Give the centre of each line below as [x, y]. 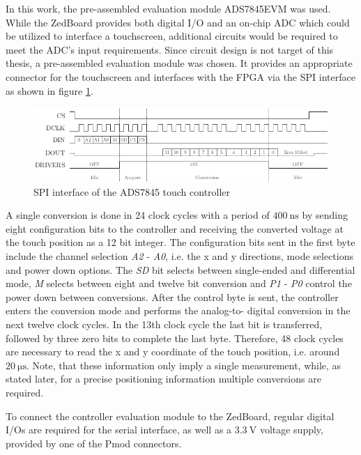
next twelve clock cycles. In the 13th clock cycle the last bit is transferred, [164, 324]
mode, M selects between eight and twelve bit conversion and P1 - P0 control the [179, 283]
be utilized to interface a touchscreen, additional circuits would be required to [172, 36]
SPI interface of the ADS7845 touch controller [132, 191]
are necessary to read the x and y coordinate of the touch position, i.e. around [173, 352]
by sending [325, 215]
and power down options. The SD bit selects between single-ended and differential [180, 269]
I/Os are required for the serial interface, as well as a [119, 430]
